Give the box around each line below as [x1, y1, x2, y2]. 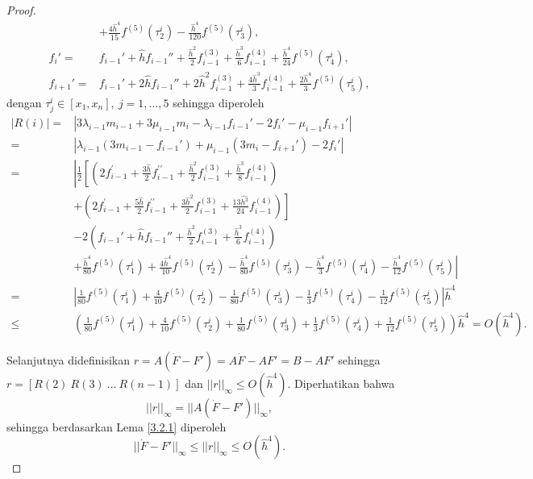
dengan [6, 94, 42, 110]
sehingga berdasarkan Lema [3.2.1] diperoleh [6, 418, 227, 435]
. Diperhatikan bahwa [287, 374, 395, 391]
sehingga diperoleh [173, 94, 264, 110]
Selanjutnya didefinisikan [6, 351, 130, 368]
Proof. [6, 2, 36, 18]
